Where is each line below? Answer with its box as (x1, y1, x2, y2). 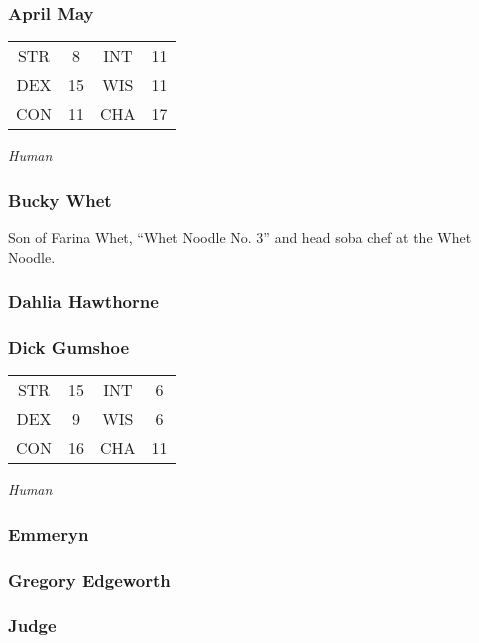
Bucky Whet (8, 187, 112, 212)
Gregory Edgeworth (8, 567, 171, 592)
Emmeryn (8, 521, 89, 546)
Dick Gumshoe (8, 334, 130, 359)
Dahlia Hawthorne (8, 289, 159, 314)
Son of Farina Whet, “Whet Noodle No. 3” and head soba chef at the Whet (8, 227, 472, 248)
